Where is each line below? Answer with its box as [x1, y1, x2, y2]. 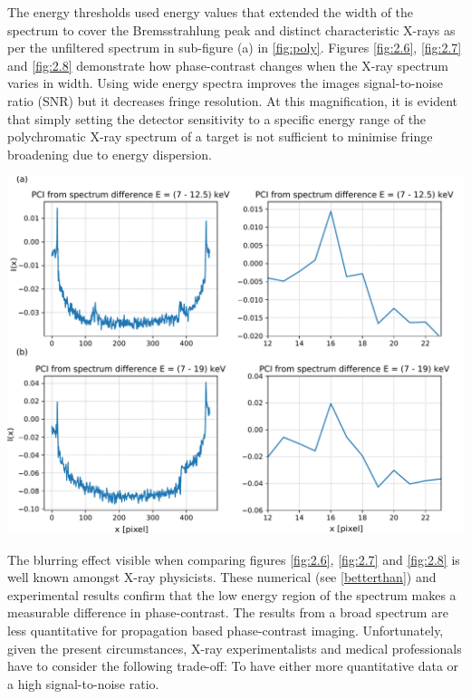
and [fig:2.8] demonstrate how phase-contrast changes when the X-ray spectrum [7, 55, 449, 74]
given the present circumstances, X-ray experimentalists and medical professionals [7, 638, 462, 657]
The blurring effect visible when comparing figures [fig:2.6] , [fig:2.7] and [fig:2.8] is [7, 549, 460, 568]
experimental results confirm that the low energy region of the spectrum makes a [7, 585, 457, 604]
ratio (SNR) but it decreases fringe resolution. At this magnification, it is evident [7, 91, 457, 110]
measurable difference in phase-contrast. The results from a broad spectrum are [7, 603, 448, 622]
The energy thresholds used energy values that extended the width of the [7, 3, 414, 21]
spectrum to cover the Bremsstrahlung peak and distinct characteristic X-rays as [7, 20, 456, 39]
